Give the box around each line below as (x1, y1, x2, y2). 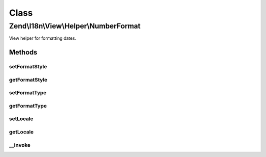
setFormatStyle (9, 63, 47, 70)
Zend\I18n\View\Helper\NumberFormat (9, 22, 141, 30)
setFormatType (9, 89, 47, 96)
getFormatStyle (9, 76, 48, 83)
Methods (9, 48, 37, 56)
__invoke (9, 141, 31, 148)
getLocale (9, 128, 34, 135)
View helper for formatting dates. (9, 35, 76, 41)
